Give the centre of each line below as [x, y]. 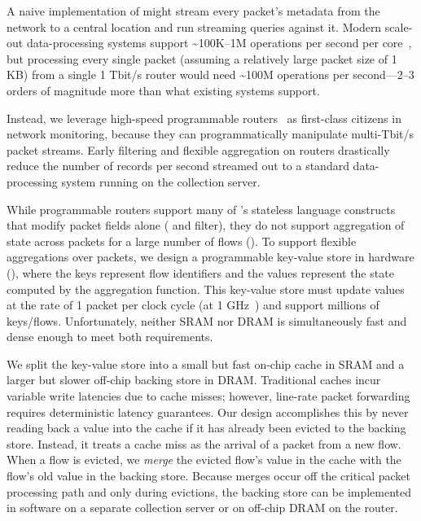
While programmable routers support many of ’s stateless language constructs [201, 209]
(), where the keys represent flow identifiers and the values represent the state [200, 272]
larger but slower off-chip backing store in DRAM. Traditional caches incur [194, 380]
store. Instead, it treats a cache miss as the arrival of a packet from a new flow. [204, 443]
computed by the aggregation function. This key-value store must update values [206, 289]
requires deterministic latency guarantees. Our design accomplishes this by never [208, 412]
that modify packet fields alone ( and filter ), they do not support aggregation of [206, 225]
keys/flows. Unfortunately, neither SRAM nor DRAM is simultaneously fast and [207, 320]
